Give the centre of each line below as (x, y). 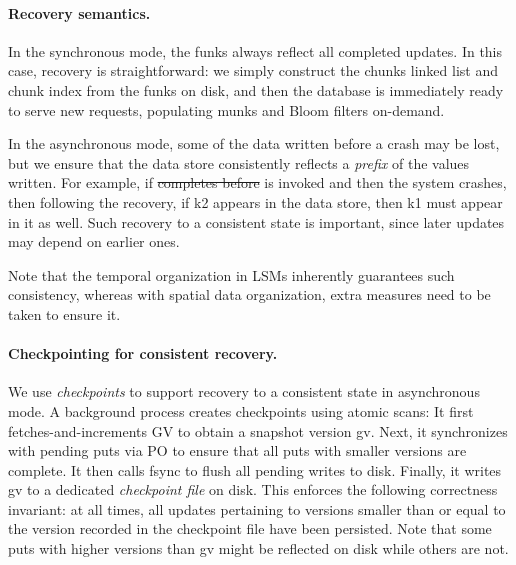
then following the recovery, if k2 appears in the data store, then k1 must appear (255, 201)
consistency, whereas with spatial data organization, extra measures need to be (249, 294)
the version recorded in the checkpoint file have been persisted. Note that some (250, 528)
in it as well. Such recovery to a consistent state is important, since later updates (256, 221)
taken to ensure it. (64, 313)
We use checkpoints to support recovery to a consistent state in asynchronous (244, 391)
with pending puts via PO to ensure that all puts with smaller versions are (237, 450)
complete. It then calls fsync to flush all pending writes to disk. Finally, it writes (255, 469)
